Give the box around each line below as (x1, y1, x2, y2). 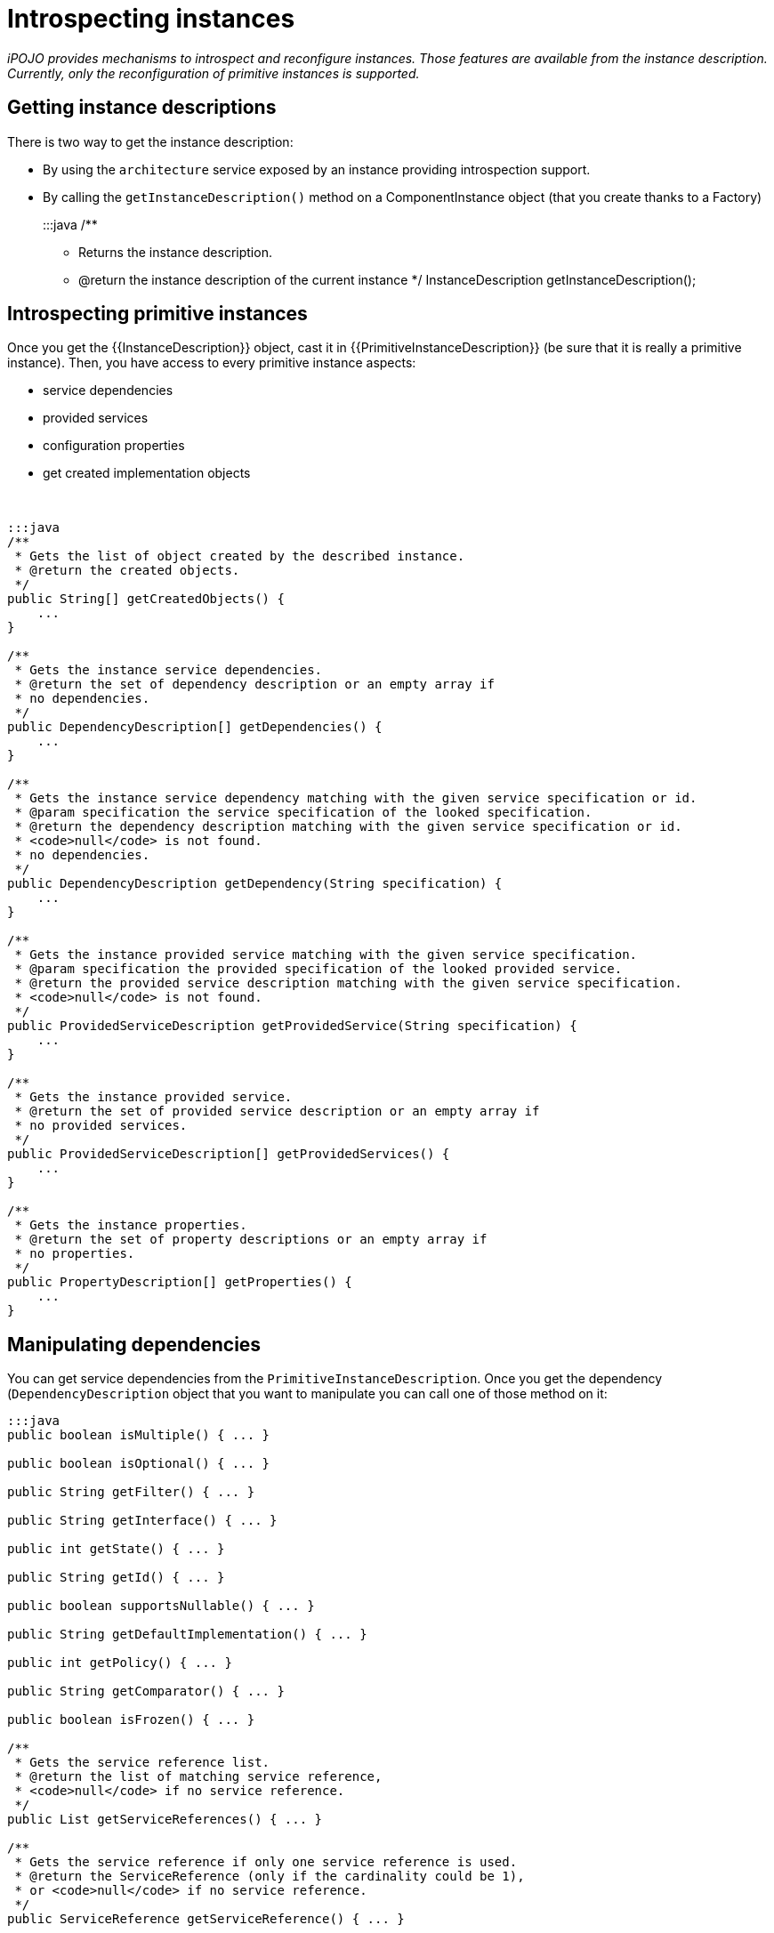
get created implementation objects (43, 465, 251, 481)
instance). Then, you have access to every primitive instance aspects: (7, 355, 416, 371)
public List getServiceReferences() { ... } (7, 1812, 323, 1827)
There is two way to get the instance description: (7, 133, 294, 149)
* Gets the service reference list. (14, 1755, 270, 1770)
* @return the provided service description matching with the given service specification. (14, 976, 682, 991)
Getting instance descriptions (7, 96, 277, 119)
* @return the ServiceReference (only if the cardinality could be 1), (14, 1869, 525, 1884)
